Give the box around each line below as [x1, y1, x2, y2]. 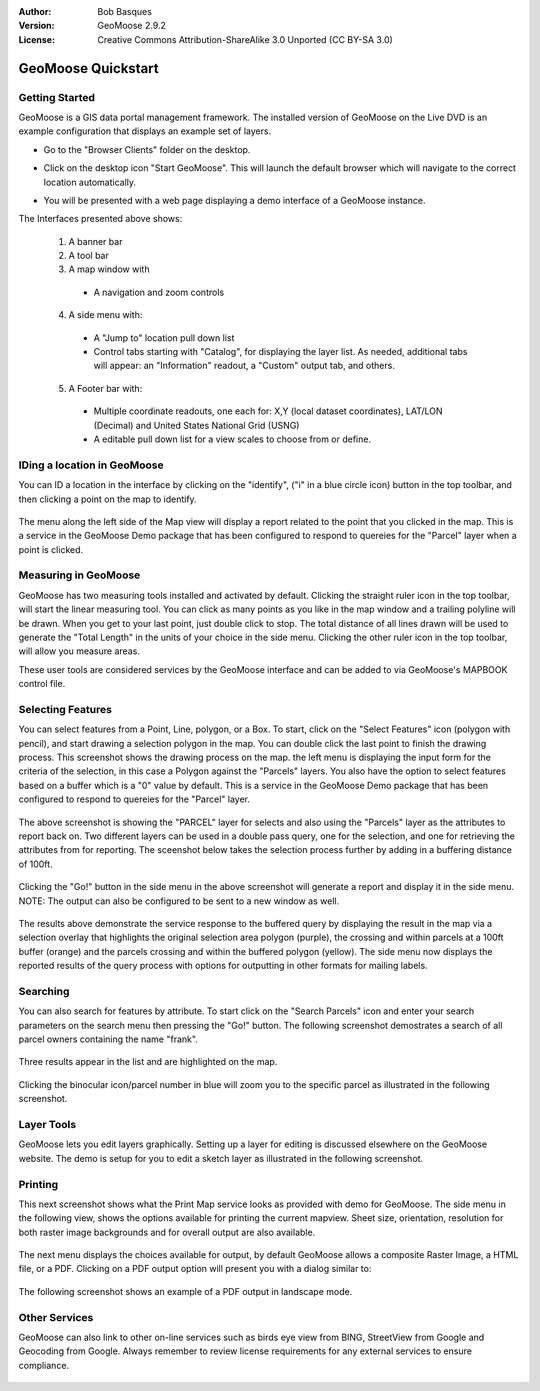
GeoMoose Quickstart [18, 60, 159, 77]
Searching [18, 984, 70, 998]
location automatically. [43, 176, 137, 188]
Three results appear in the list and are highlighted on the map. [18, 1056, 278, 1068]
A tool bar [68, 250, 109, 262]
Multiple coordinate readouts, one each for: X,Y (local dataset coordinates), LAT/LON [93, 405, 444, 417]
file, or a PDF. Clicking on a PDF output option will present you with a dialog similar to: [18, 1263, 372, 1275]
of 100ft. [18, 858, 54, 870]
